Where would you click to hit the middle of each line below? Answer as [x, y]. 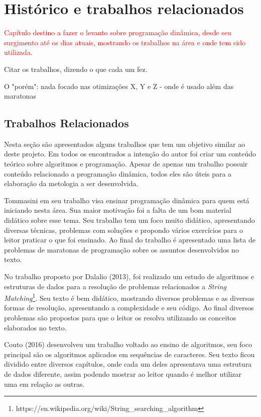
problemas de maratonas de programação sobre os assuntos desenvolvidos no [121, 249]
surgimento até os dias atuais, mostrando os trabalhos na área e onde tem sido [125, 42]
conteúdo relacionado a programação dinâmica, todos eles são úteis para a [118, 173]
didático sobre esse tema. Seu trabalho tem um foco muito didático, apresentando [129, 220]
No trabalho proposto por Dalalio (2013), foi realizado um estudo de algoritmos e [129, 276]
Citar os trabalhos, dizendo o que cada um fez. [76, 69]
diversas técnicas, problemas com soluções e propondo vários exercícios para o [124, 230]
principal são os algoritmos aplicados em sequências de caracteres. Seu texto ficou [129, 354]
